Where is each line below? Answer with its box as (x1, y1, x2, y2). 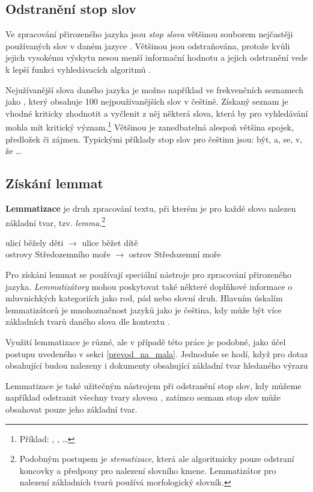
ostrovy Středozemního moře (5, 248, 111, 260)
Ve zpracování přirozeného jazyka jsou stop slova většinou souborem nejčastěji (5, 28, 293, 40)
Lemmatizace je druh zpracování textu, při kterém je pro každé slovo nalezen (5, 202, 296, 214)
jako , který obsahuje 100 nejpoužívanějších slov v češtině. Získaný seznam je (5, 95, 288, 108)
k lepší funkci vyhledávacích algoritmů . (5, 63, 151, 75)
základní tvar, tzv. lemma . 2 (5, 214, 106, 229)
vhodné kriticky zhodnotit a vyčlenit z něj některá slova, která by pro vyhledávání (5, 106, 308, 119)
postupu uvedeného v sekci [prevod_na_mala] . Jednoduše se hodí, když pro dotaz (5, 347, 308, 360)
